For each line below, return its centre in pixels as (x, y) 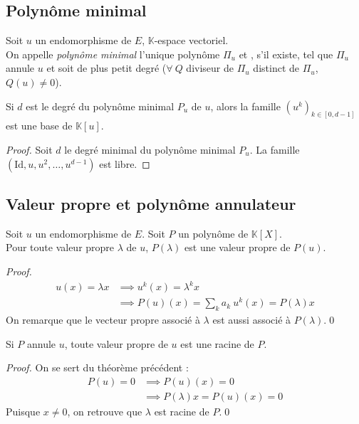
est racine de (182, 411)
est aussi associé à (252, 320)
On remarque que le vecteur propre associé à (103, 320)
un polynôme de (213, 233)
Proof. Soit (29, 150)
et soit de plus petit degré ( (106, 68)
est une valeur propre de (238, 247)
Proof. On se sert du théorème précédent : (97, 367)
